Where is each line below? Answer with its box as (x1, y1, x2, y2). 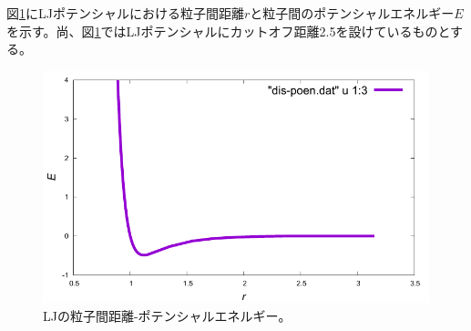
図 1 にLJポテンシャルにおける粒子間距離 (6, 4, 244, 22)
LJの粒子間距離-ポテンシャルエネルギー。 (43, 305, 292, 325)
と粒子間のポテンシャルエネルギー (250, 4, 455, 22)
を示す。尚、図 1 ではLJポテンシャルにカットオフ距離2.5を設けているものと (6, 21, 451, 40)
